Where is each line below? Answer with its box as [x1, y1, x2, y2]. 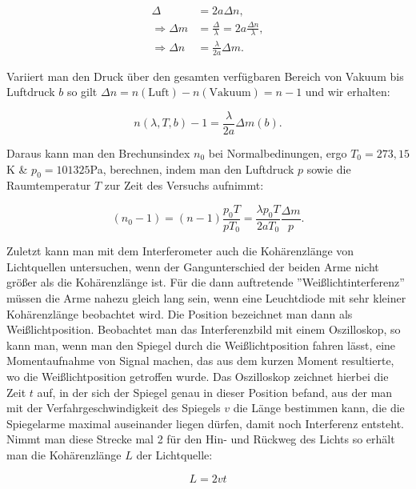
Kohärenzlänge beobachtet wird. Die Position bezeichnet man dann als [6, 305, 353, 322]
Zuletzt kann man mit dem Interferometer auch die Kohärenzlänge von [6, 242, 354, 259]
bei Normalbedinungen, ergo [208, 145, 347, 162]
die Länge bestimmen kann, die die [233, 399, 405, 416]
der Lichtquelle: [136, 447, 213, 463]
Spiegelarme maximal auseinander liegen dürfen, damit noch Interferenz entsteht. [6, 415, 404, 431]
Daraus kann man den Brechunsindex [6, 145, 190, 162]
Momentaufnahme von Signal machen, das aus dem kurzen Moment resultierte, [6, 352, 394, 369]
